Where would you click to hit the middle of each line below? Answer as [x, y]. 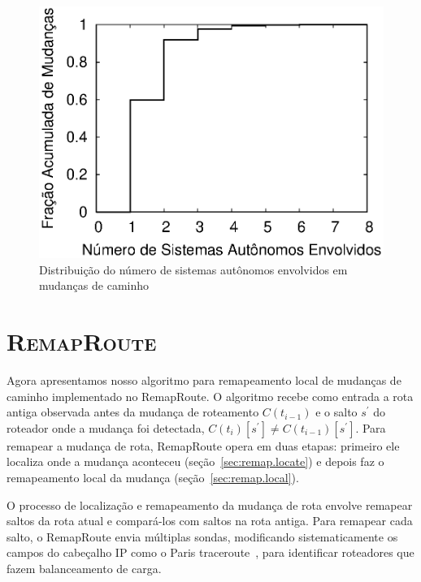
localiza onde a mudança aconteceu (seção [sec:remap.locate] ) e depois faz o [195, 461]
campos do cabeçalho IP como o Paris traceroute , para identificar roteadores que [210, 552]
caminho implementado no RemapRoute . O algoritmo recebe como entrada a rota [210, 396]
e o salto [336, 412]
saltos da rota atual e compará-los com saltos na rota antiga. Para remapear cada [210, 521]
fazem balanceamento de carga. [84, 568]
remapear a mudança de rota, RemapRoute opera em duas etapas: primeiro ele [203, 445]
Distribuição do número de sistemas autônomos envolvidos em [193, 269]
